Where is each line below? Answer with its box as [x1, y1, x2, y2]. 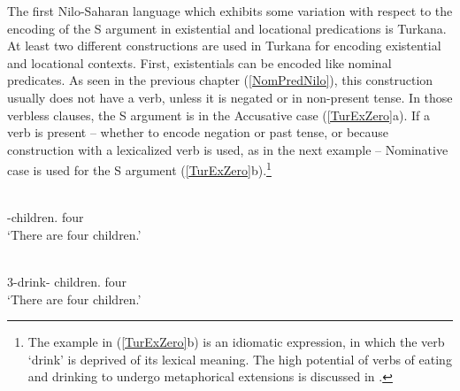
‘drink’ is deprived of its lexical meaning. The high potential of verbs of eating [27, 349, 452, 368]
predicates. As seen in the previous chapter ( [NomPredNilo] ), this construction [7, 71, 433, 89]
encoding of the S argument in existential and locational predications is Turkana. [7, 19, 447, 37]
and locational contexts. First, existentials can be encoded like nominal [7, 53, 392, 72]
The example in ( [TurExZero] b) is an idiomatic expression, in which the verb [27, 333, 445, 351]
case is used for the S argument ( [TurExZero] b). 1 [7, 158, 272, 179]
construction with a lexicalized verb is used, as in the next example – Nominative [7, 140, 448, 158]
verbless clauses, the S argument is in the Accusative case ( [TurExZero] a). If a [7, 105, 431, 124]
